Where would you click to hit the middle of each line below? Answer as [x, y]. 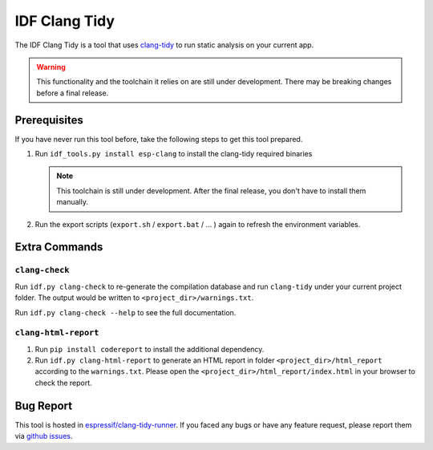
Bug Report [44, 405]
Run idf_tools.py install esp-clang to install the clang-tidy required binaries [174, 154]
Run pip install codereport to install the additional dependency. [150, 349]
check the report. [63, 383]
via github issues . [44, 436]
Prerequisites [49, 120]
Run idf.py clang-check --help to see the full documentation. [125, 312]
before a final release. [73, 93]
